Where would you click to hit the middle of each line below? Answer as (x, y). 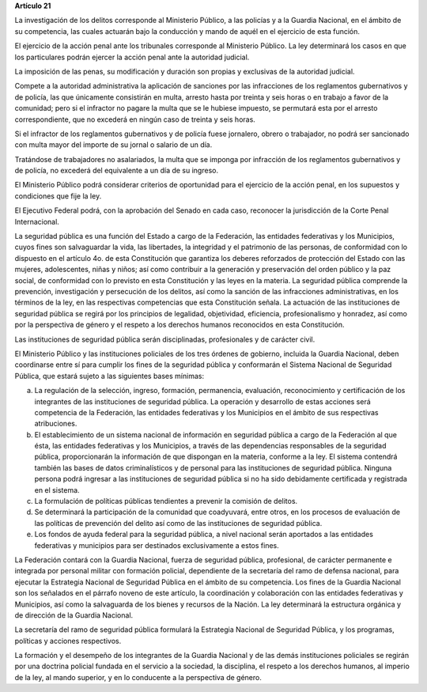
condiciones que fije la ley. (58, 196)
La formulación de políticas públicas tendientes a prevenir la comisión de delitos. (166, 501)
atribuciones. (56, 424)
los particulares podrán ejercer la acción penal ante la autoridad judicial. (132, 57)
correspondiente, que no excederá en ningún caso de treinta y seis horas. (135, 119)
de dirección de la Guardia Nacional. (74, 615)
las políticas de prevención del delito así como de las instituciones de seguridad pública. (178, 523)
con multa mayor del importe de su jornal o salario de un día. (113, 145)
